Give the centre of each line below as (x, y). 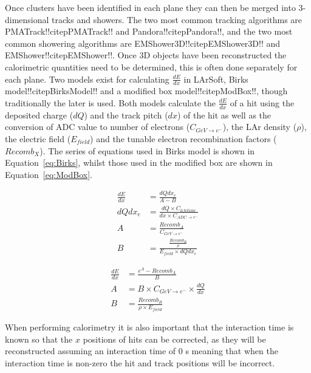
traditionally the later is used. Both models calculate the (111, 102)
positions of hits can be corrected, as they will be (174, 339)
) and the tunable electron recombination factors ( (183, 139)
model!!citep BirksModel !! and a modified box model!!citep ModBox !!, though (146, 91)
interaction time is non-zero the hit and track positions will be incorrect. (140, 362)
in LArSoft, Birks (216, 79)
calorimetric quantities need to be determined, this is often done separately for (151, 67)
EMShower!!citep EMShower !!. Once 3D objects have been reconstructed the (146, 55)
